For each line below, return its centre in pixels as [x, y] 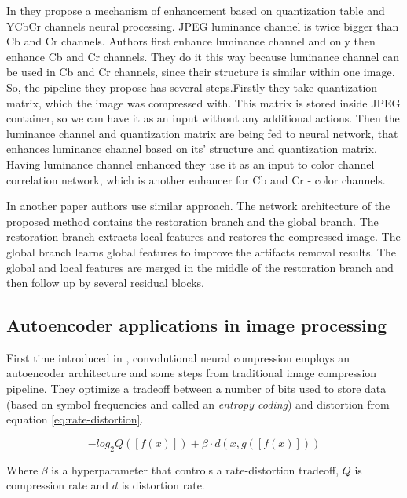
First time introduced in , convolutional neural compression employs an [178, 357]
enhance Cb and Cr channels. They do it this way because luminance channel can [203, 56]
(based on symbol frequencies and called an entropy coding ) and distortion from [198, 403]
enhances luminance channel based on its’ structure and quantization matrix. [192, 149]
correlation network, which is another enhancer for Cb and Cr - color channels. [196, 179]
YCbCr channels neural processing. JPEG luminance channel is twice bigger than [203, 25]
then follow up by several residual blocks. [105, 283]
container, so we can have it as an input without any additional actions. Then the [203, 118]
